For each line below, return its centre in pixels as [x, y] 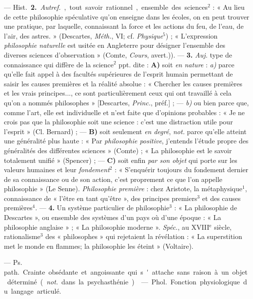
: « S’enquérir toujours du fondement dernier [182, 169]
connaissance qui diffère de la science [59, 64]
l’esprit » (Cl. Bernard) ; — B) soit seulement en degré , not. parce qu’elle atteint [125, 131]
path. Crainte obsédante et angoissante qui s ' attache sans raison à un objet [126, 272]
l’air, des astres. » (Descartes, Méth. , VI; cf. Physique [84, 35]
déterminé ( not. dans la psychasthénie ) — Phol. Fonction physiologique [124, 281]
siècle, [223, 227]
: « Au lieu [229, 7]
